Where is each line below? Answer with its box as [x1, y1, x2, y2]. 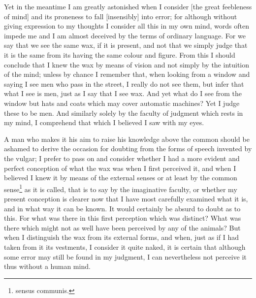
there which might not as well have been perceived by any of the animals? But [4, 222, 241, 232]
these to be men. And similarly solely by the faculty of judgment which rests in [4, 107, 243, 118]
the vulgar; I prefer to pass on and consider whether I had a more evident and [4, 153, 240, 163]
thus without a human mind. [4, 261, 91, 271]
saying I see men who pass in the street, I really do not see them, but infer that [4, 78, 244, 89]
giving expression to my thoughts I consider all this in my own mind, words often [4, 21, 249, 31]
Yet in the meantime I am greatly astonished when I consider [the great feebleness [4, 1, 252, 11]
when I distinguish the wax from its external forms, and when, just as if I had [4, 232, 239, 242]
